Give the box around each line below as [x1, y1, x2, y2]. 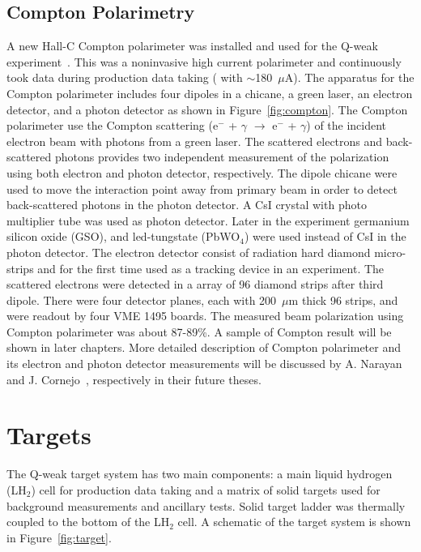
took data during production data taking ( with [6, 69, 243, 86]
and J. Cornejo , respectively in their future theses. [6, 370, 262, 387]
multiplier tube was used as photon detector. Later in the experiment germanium [6, 212, 410, 229]
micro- [374, 243, 406, 260]
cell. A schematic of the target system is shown [177, 513, 411, 530]
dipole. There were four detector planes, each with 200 [6, 291, 277, 308]
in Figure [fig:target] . [6, 528, 112, 546]
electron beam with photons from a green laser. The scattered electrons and [6, 132, 383, 149]
